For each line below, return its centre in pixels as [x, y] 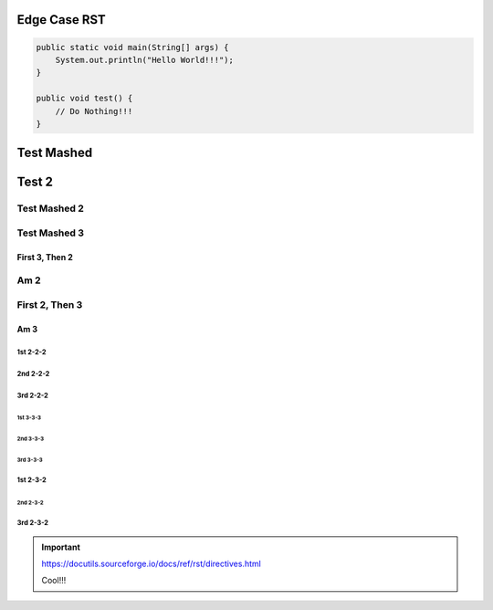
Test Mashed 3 [50, 233]
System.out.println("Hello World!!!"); [145, 60]
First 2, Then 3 [50, 305]
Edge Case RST [62, 20]
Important [61, 547]
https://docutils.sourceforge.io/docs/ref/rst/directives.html [152, 563]
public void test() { [84, 99]
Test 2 [35, 182]
